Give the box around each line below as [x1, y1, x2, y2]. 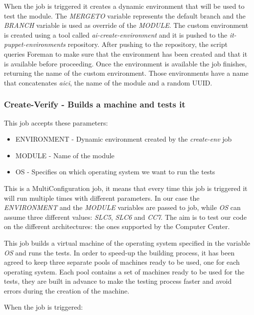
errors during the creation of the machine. [4, 285, 130, 295]
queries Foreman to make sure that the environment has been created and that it [4, 48, 248, 59]
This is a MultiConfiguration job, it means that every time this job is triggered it [4, 183, 248, 193]
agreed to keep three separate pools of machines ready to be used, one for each [4, 257, 240, 267]
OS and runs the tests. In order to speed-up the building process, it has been [4, 247, 235, 257]
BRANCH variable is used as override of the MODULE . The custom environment [4, 20, 249, 30]
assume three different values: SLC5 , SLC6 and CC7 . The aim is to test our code [4, 211, 247, 222]
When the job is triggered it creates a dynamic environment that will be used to [4, 1, 245, 11]
